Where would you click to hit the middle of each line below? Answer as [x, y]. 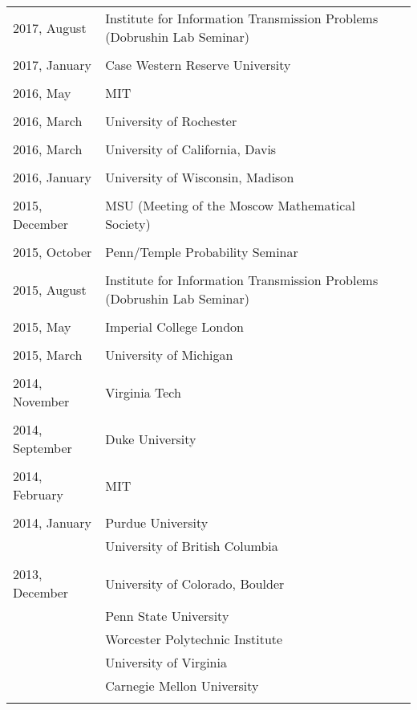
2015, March [48, 355]
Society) [128, 224]
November [41, 401]
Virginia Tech [143, 392]
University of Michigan [169, 355]
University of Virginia [166, 662]
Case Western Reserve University [198, 65]
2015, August [50, 289]
